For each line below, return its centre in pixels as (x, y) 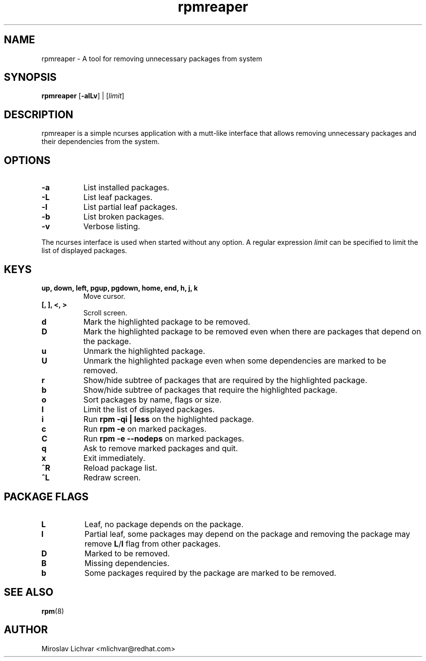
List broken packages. (124, 217)
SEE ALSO (29, 592)
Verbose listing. (112, 227)
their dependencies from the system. (100, 142)
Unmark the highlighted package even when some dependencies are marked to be (235, 360)
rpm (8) (53, 611)
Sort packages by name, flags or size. (152, 399)
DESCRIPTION (39, 114)
